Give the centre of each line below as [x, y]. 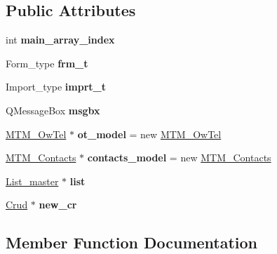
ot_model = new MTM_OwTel [149, 134]
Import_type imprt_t [56, 87]
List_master [32, 181]
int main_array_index [60, 40]
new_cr [58, 205]
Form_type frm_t [47, 63]
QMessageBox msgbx [53, 110]
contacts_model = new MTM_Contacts [179, 158]
